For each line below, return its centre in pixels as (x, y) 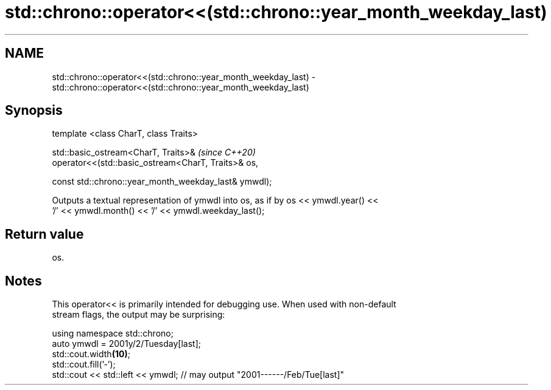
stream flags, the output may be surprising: (139, 315)
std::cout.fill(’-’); (84, 364)
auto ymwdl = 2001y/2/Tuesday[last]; (127, 344)
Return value (44, 234)
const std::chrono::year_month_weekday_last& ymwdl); (162, 182)
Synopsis (34, 111)
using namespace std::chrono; (113, 334)
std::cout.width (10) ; (91, 354)
